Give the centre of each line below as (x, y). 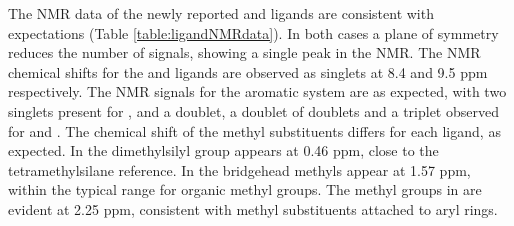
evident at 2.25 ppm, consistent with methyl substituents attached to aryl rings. (253, 208)
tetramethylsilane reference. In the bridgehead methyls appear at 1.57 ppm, (239, 169)
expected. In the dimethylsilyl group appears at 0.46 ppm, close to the (223, 150)
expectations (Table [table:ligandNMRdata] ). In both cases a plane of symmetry (253, 32)
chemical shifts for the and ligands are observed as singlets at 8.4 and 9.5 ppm (248, 71)
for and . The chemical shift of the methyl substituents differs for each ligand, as (254, 130)
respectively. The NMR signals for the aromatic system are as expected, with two (257, 91)
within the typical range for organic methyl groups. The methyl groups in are (245, 189)
